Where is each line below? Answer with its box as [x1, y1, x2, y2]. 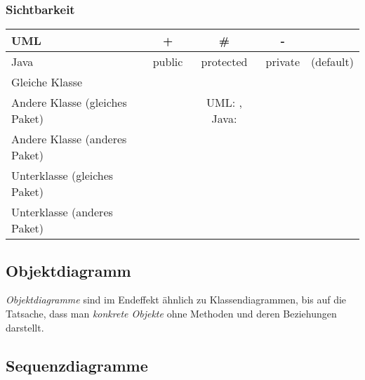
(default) [311, 53, 354, 70]
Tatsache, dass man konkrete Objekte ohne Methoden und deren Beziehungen [6, 306, 337, 321]
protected [201, 53, 248, 70]
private [265, 53, 300, 70]
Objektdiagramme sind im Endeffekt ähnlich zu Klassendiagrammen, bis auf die [6, 292, 347, 307]
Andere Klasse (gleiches [11, 94, 127, 111]
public [152, 53, 183, 70]
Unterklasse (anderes [11, 204, 113, 221]
